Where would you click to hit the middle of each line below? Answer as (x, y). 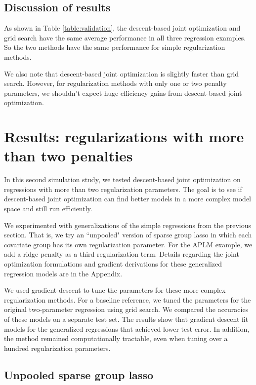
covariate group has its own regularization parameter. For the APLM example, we (128, 244)
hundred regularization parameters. (57, 348)
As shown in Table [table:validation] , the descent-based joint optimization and (122, 28)
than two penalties (68, 156)
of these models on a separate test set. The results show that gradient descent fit (126, 319)
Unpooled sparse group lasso (79, 374)
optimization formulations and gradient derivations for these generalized (113, 264)
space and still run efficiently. (48, 209)
